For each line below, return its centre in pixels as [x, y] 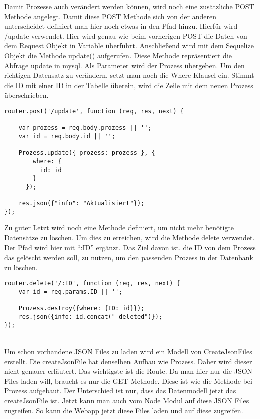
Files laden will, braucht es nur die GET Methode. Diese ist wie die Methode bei [128, 381]
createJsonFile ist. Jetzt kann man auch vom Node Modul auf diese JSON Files [127, 400]
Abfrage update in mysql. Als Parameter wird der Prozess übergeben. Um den [124, 65]
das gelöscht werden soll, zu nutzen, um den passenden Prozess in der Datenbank [129, 257]
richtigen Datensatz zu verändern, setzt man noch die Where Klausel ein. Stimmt [129, 75]
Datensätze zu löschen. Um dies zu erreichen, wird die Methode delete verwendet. [129, 238]
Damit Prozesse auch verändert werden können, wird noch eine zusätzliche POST [129, 6]
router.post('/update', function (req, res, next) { [94, 111]
